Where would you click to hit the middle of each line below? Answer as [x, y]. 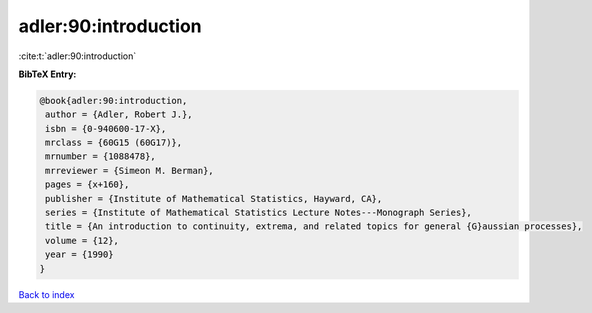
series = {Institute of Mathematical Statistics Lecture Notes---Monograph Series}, [258, 213]
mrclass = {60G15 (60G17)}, [114, 143]
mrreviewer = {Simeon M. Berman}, [129, 170]
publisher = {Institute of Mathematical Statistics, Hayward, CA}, [214, 198]
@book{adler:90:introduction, [113, 100]
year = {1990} [79, 254]
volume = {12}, [82, 240]
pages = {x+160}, [87, 184]
